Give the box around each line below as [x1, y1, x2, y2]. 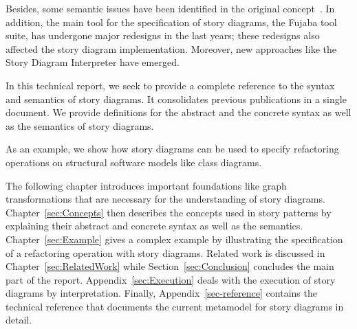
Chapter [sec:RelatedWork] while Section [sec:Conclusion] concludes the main [6, 259, 334, 273]
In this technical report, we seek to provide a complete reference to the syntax [6, 78, 335, 92]
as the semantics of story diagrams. [6, 118, 154, 133]
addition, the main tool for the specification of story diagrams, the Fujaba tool [6, 14, 337, 29]
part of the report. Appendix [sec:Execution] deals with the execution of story [6, 272, 336, 286]
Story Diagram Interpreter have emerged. [6, 55, 180, 69]
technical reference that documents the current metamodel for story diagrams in [6, 299, 344, 313]
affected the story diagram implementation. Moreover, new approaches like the [6, 41, 336, 56]
